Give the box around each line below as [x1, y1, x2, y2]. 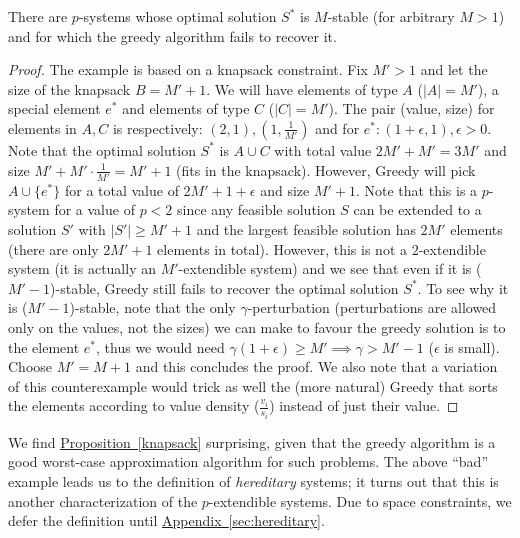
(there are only [8, 238, 99, 259]
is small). [444, 336, 500, 357]
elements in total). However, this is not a [157, 238, 407, 259]
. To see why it [417, 277, 509, 298]
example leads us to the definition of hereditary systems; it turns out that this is [8, 471, 499, 492]
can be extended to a [353, 199, 482, 220]
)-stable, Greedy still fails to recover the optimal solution [50, 277, 399, 298]
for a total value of [64, 179, 179, 200]
